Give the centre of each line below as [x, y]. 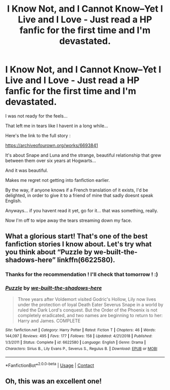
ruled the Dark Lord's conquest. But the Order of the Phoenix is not [88, 310]
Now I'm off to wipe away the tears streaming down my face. [69, 220]
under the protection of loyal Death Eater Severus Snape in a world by [90, 304]
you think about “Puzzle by [49, 252]
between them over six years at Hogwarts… [51, 161]
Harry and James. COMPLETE [49, 321]
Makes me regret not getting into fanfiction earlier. [58, 180]
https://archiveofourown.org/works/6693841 [52, 145]
